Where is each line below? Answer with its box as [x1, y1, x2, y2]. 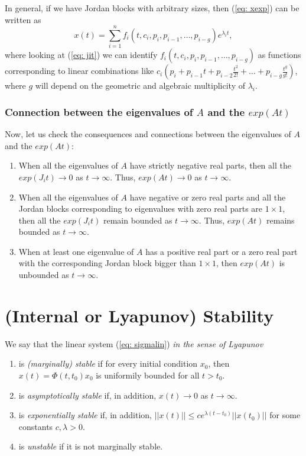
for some [269, 409, 301, 421]
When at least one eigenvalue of [18, 245, 134, 257]
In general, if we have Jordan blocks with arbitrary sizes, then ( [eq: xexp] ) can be [5, 2, 300, 14]
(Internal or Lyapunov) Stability [5, 303, 274, 327]
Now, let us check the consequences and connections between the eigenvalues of [5, 128, 291, 140]
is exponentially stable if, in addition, [18, 409, 152, 421]
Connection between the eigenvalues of [5, 104, 193, 119]
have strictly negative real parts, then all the [129, 159, 291, 172]
